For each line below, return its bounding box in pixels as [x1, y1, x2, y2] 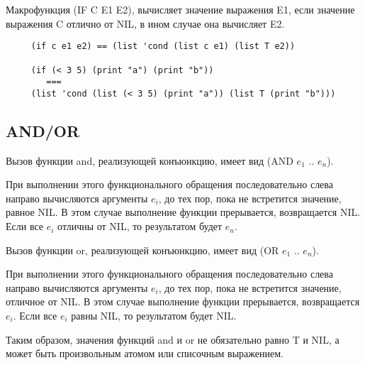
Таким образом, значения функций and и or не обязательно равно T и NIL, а [6, 332, 339, 347]
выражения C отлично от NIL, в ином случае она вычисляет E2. [6, 16, 285, 31]
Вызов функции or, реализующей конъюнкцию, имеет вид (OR [6, 242, 279, 257]
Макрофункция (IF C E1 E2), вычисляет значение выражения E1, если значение [6, 2, 355, 16]
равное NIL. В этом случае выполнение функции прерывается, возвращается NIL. [6, 205, 361, 219]
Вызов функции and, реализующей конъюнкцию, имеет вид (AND [6, 153, 293, 168]
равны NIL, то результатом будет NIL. [71, 308, 237, 323]
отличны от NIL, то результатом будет [57, 219, 223, 234]
